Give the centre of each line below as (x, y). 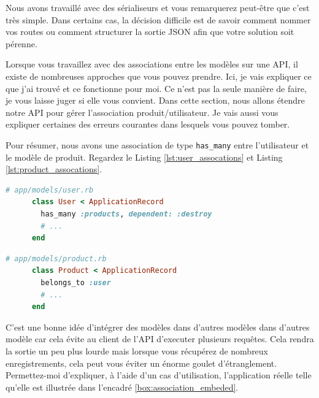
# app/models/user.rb (50, 190)
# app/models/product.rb (56, 258)
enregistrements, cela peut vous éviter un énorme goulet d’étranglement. (141, 363)
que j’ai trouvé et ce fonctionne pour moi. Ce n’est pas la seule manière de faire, (156, 88)
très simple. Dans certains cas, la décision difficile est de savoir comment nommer (158, 19)
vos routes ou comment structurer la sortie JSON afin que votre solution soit (150, 32)
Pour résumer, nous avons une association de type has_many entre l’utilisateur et (157, 144)
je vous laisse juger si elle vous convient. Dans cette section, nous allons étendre (155, 100)
